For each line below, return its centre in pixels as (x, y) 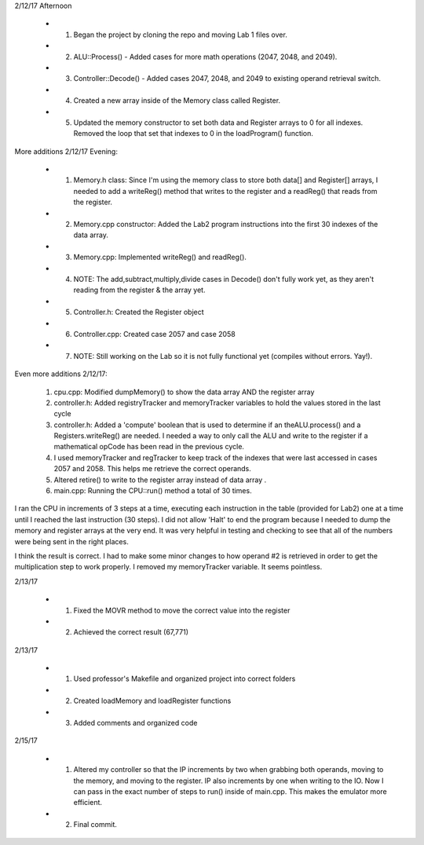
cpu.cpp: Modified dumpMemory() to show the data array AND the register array (184, 392)
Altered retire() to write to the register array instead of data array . (160, 480)
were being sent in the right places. (71, 541)
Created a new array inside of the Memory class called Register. (177, 101)
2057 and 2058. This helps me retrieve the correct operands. (152, 469)
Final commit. (95, 825)
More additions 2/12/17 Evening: (66, 151)
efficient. (88, 803)
